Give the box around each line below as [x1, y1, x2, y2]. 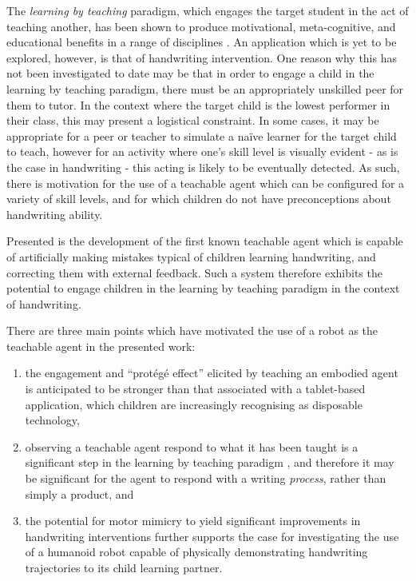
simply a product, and [25, 485, 134, 502]
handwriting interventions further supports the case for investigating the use [25, 527, 399, 544]
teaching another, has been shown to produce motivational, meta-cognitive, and [6, 18, 396, 34]
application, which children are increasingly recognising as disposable [25, 396, 363, 412]
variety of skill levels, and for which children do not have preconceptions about [6, 190, 391, 207]
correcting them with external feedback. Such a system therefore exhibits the [6, 264, 382, 281]
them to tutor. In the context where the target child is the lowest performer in [6, 96, 390, 113]
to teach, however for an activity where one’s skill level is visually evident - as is [6, 143, 398, 160]
